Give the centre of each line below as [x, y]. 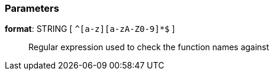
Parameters [32, 8]
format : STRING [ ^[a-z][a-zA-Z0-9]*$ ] [90, 29]
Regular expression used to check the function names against [149, 47]
